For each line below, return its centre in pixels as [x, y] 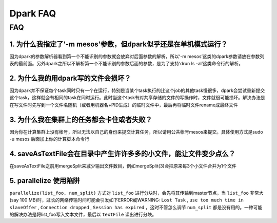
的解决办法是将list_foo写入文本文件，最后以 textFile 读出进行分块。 [83, 215]
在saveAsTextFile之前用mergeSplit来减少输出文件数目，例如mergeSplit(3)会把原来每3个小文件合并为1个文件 [123, 166]
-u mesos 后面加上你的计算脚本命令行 [50, 139]
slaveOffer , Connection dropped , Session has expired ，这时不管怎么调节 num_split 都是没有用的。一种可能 [136, 207]
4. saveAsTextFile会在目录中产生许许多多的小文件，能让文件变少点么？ [123, 153]
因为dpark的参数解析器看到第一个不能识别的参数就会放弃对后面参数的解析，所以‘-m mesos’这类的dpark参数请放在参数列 [137, 56]
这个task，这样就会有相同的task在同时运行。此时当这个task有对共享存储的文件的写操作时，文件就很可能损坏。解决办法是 [137, 98]
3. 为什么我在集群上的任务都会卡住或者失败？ [81, 119]
